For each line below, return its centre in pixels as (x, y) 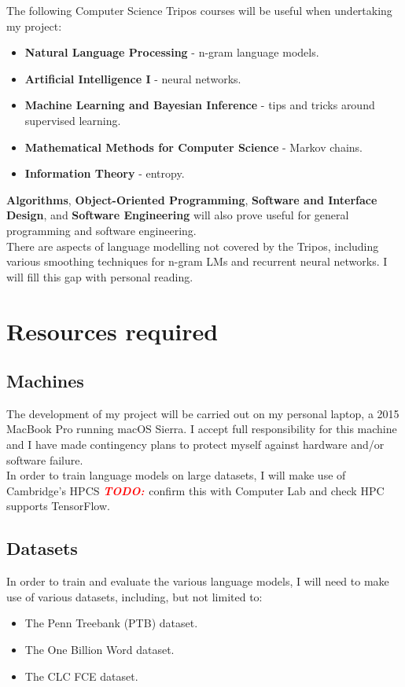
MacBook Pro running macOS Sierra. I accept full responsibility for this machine (202, 429)
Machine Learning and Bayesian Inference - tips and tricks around (200, 105)
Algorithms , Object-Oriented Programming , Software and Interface (192, 199)
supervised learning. (73, 120)
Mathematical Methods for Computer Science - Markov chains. (193, 147)
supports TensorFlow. (58, 506)
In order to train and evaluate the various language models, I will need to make (198, 581)
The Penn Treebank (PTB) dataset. (111, 623)
